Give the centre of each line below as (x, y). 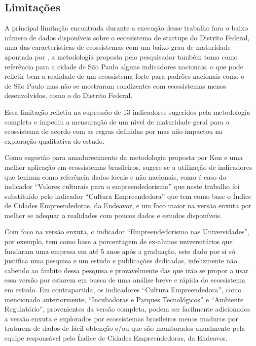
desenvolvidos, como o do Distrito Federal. (69, 95)
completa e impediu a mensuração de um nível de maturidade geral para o (117, 121)
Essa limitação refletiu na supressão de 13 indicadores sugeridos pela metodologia (127, 111)
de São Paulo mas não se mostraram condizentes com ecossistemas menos (115, 85)
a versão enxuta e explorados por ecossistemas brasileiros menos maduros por (121, 318)
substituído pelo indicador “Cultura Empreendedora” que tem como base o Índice (128, 196)
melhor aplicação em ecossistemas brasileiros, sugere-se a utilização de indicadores (128, 167)
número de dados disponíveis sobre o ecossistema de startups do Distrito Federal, (127, 37)
